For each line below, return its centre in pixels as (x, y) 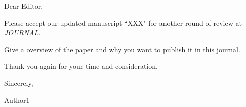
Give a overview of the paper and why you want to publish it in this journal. (122, 49)
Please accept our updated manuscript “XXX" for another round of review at (123, 23)
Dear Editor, (24, 6)
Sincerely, (19, 83)
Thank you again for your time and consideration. (81, 66)
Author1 (17, 100)
